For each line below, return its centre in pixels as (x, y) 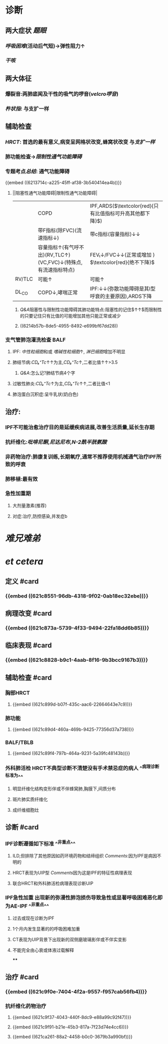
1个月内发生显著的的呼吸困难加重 (46, 929)
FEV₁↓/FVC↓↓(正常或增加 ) (122, 255)
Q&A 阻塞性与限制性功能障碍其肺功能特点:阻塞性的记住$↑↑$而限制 (88, 310)
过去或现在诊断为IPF (33, 918)
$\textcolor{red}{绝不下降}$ (122, 262)
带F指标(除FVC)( (57, 230)
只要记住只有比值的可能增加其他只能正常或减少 (72, 316)
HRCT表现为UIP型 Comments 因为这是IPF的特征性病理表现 (72, 872)
